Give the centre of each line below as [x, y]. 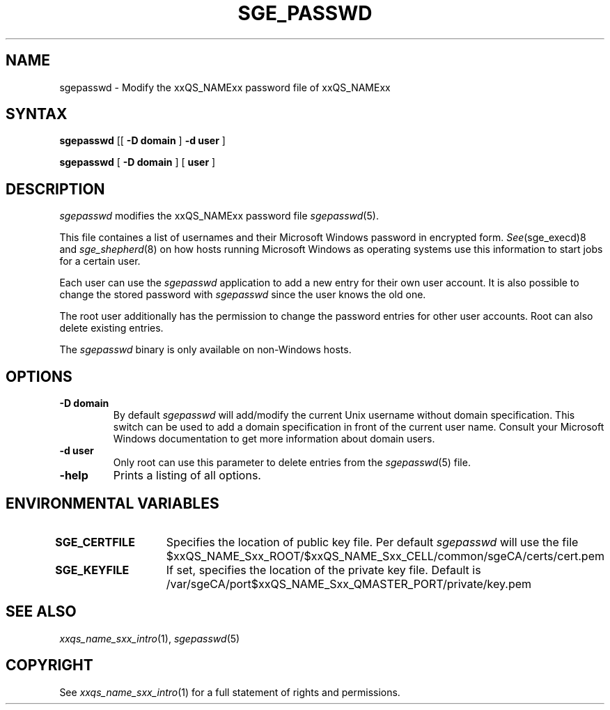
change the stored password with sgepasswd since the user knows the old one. [243, 295]
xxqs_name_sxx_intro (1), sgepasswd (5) [150, 638]
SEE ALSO [41, 612]
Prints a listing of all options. [187, 476]
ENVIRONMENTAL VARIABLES [112, 503]
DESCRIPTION [55, 189]
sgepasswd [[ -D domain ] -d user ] [142, 141]
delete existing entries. [111, 328]
